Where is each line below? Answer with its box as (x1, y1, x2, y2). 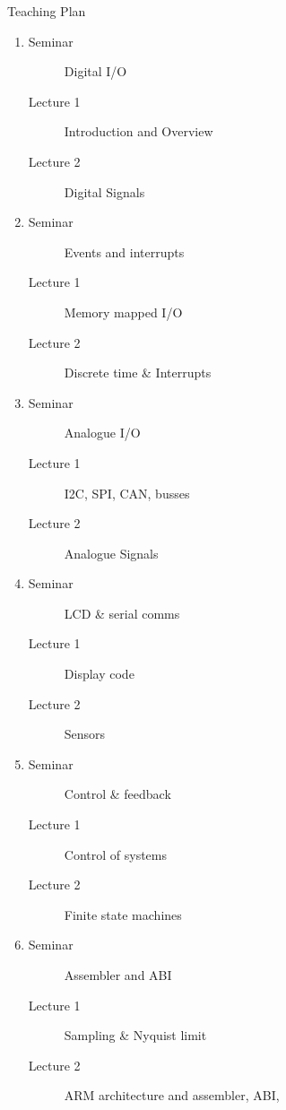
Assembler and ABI (64, 966, 172, 984)
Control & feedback (64, 785, 171, 803)
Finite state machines (64, 905, 182, 924)
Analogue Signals (64, 543, 159, 562)
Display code (64, 664, 134, 683)
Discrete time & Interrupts (64, 363, 212, 382)
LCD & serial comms (64, 603, 180, 622)
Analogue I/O (64, 423, 141, 442)
